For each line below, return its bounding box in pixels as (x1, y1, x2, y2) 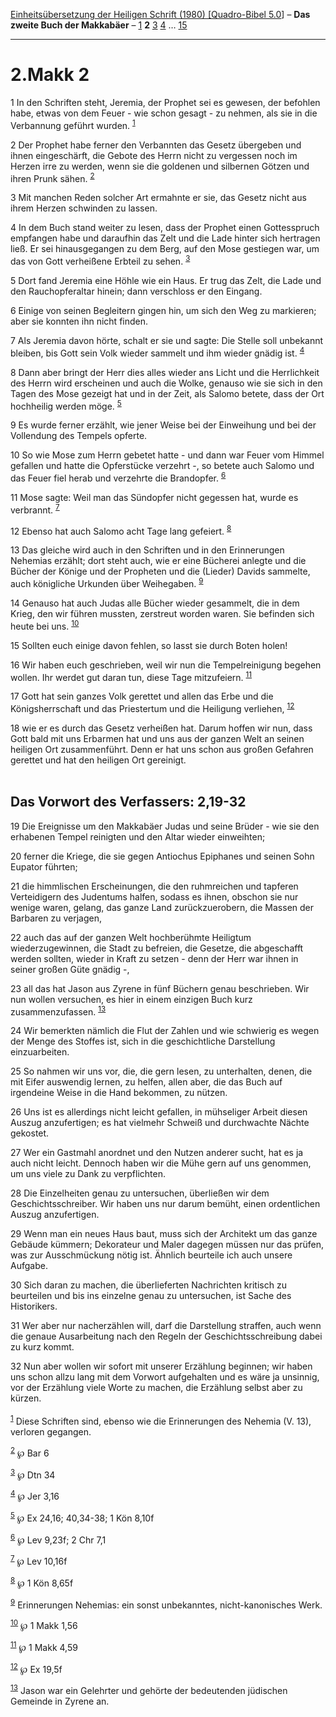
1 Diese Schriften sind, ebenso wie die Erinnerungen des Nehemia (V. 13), (10, 1414, 312, 1427)
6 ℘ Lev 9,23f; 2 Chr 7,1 (10, 1532, 107, 1546)
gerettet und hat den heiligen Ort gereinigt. (10, 754, 187, 766)
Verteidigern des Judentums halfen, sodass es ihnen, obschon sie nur (10, 890, 299, 903)
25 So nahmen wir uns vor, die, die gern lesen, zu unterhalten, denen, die (10, 1065, 313, 1078)
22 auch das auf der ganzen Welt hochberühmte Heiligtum (10, 931, 252, 943)
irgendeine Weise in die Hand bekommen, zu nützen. (10, 1087, 228, 1099)
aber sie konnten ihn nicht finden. (10, 315, 149, 327)
